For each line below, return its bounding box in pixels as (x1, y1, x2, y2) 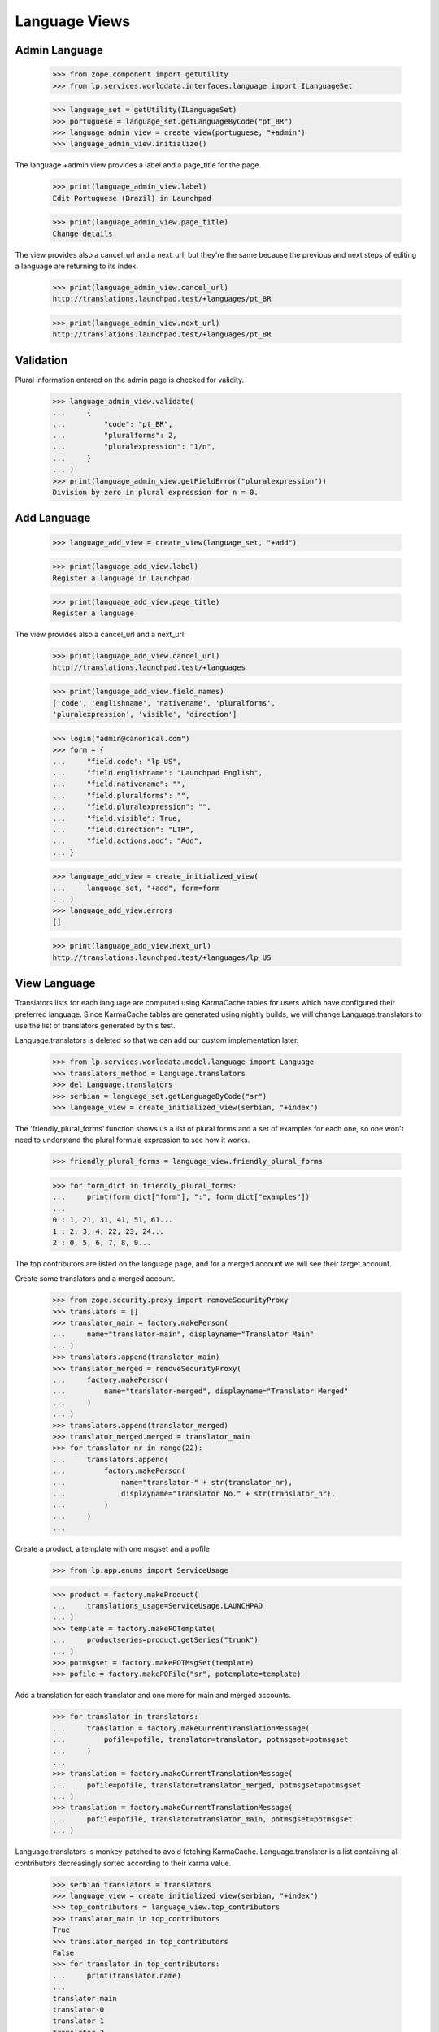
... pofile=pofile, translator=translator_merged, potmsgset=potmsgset (52, 1780, 362, 1790)
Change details (52, 228, 113, 238)
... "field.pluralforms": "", (52, 791, 190, 800)
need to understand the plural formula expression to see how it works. (15, 1135, 250, 1145)
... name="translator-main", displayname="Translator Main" (52, 1330, 315, 1339)
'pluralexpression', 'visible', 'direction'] (52, 710, 237, 719)
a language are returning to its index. (15, 261, 138, 271)
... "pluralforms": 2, (52, 431, 178, 440)
